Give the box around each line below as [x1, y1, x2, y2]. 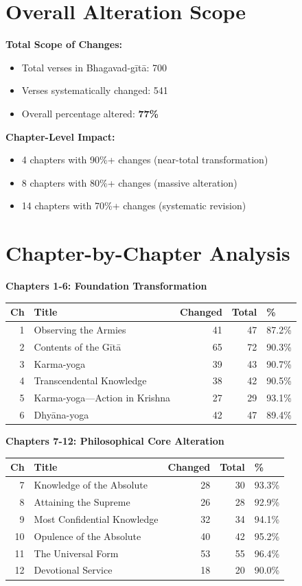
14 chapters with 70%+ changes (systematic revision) [21, 198, 246, 213]
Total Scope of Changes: [5, 37, 123, 51]
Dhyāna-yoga [34, 408, 89, 422]
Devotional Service [34, 563, 113, 577]
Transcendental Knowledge [34, 373, 147, 388]
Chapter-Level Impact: [5, 129, 115, 143]
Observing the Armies [34, 322, 126, 336]
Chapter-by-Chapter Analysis [5, 239, 290, 267]
